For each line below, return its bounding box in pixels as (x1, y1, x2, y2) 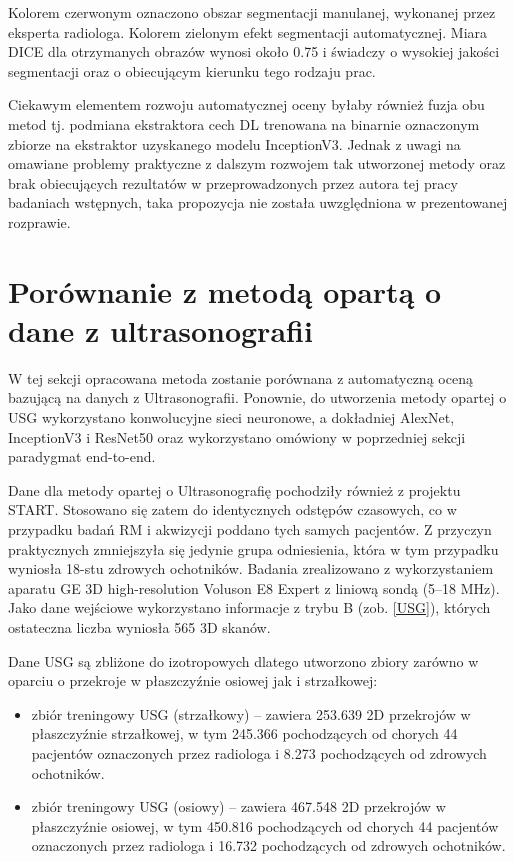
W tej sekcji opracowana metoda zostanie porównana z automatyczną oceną (8, 367, 473, 388)
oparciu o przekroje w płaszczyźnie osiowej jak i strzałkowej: (8, 670, 378, 691)
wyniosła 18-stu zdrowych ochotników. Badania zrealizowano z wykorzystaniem (8, 558, 494, 579)
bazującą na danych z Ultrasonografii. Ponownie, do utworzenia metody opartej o (8, 387, 507, 408)
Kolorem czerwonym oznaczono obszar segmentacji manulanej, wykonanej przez (8, 2, 496, 22)
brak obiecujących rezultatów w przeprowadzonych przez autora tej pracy (8, 172, 458, 193)
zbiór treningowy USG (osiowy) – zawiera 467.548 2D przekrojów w (31, 796, 446, 817)
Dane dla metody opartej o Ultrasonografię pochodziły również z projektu (8, 479, 461, 500)
